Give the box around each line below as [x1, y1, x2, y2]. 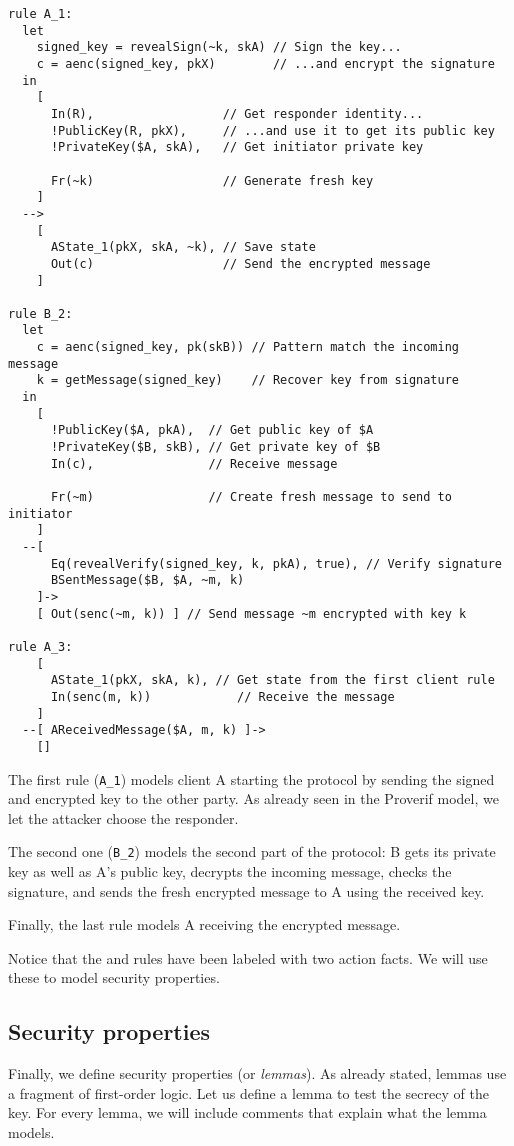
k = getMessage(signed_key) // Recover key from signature [36, 373, 460, 388]
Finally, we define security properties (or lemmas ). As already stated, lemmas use [8, 1063, 507, 1084]
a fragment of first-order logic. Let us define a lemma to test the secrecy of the [8, 1082, 489, 1103]
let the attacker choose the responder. [8, 807, 239, 828]
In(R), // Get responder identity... [50, 106, 424, 121]
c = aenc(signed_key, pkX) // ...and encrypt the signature [36, 56, 495, 71]
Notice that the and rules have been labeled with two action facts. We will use [8, 947, 488, 968]
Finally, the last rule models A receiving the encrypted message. [8, 914, 401, 935]
